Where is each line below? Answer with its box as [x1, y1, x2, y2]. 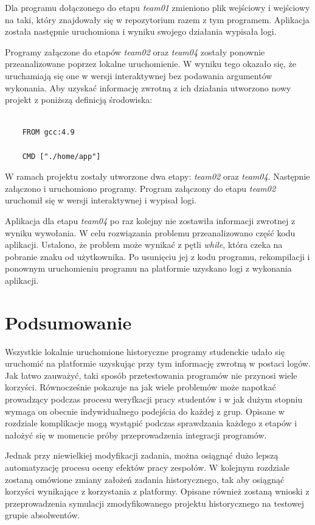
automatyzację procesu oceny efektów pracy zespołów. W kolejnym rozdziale [5, 460, 290, 473]
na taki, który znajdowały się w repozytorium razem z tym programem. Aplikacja [5, 13, 310, 26]
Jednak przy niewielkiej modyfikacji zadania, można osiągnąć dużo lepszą [5, 449, 279, 462]
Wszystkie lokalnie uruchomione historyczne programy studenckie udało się [5, 345, 285, 358]
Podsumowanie [5, 309, 132, 334]
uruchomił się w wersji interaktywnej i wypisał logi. [5, 194, 197, 206]
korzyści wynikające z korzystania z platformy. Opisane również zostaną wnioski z [5, 485, 310, 498]
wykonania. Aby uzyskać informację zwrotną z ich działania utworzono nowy [5, 81, 291, 94]
